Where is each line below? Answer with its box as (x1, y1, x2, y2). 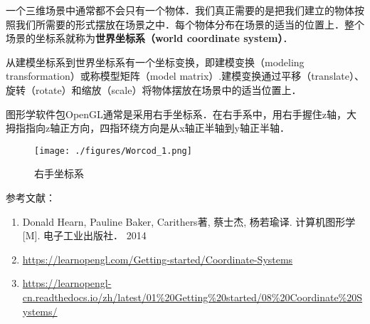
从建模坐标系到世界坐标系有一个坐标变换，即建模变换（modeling (6, 54, 305, 69)
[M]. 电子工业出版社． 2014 (22, 228, 147, 243)
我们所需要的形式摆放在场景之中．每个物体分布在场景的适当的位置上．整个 (15, 16, 364, 31)
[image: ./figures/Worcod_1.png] (34, 145, 192, 156)
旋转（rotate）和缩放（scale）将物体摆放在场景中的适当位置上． (6, 82, 302, 97)
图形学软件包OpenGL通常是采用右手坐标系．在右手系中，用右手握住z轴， (6, 106, 347, 121)
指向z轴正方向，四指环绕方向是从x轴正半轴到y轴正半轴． (25, 120, 290, 135)
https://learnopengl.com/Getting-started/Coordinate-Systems (22, 251, 293, 266)
